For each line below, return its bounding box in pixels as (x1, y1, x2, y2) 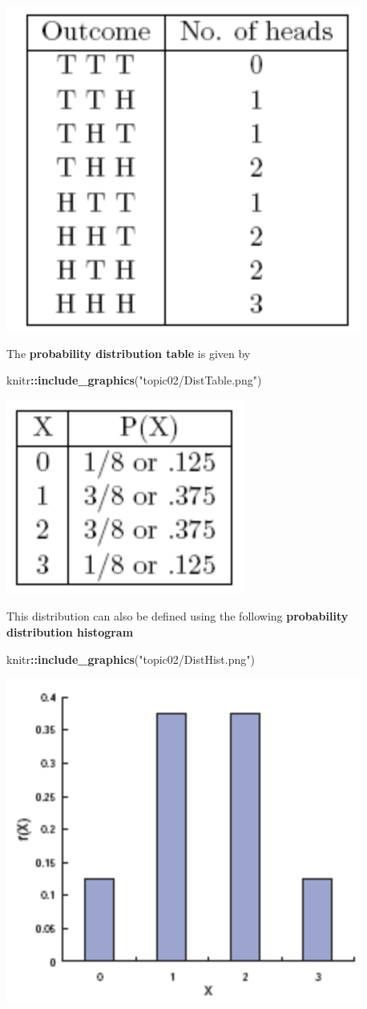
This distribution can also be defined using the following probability (6, 608, 349, 625)
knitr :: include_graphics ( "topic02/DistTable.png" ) (6, 372, 262, 389)
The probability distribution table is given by (6, 344, 251, 361)
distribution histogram (6, 623, 134, 640)
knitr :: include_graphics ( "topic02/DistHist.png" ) (6, 650, 255, 667)
